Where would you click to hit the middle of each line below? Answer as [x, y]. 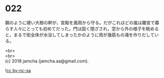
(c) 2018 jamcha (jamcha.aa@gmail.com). [47, 61]
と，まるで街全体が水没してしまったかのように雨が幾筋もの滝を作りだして [80, 35]
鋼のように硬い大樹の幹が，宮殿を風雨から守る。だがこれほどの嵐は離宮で [80, 22]
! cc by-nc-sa [18, 70]
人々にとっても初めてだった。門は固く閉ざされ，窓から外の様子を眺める [86, 29]
